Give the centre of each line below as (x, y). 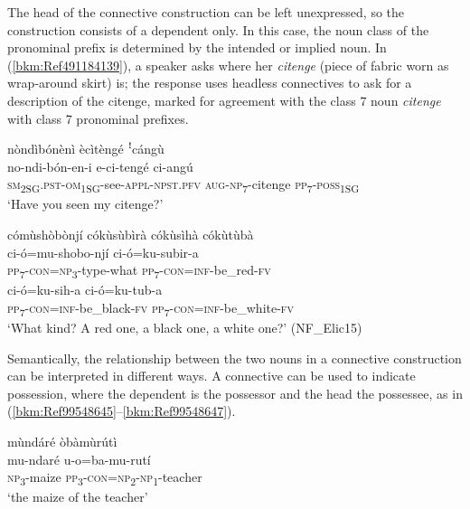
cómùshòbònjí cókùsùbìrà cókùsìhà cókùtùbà (131, 235)
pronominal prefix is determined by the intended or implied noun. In (197, 47)
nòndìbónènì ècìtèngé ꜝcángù (86, 149)
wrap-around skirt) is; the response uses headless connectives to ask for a (210, 83)
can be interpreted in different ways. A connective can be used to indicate (211, 376)
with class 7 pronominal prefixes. (98, 118)
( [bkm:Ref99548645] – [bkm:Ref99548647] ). (122, 411)
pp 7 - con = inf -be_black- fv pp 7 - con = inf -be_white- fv (150, 308)
